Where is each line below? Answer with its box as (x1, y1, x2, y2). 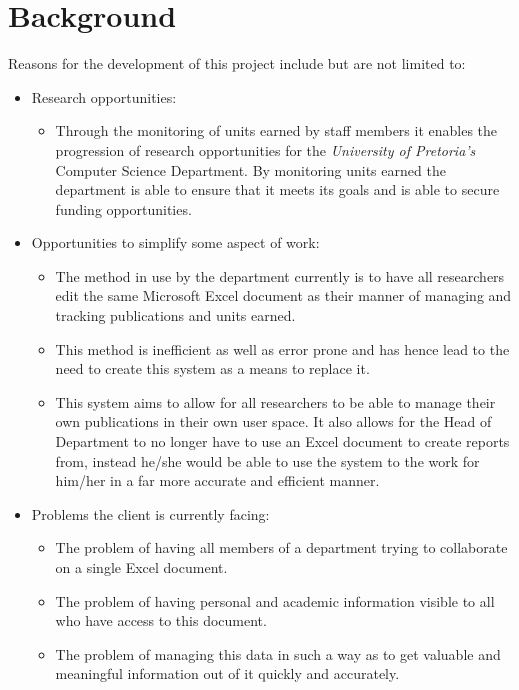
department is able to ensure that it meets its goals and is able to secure (55, 179, 500, 200)
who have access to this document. (55, 610, 267, 631)
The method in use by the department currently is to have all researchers (55, 265, 505, 286)
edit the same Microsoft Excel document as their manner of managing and (55, 285, 512, 306)
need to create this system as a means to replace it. (55, 358, 370, 379)
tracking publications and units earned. (55, 305, 296, 326)
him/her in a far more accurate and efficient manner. (55, 470, 380, 491)
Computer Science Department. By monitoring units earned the (55, 159, 446, 180)
